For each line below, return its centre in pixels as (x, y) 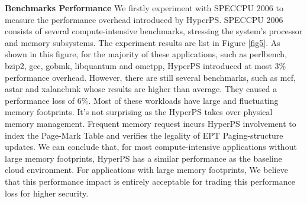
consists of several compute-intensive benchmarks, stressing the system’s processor (154, 31)
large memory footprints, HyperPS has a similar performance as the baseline (143, 158)
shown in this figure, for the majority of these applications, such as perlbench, (146, 54)
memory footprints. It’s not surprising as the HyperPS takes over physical (139, 112)
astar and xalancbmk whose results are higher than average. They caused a (141, 89)
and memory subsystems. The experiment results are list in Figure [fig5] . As (143, 42)
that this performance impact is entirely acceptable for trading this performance (150, 181)
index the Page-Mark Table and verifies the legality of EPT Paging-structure (144, 135)
